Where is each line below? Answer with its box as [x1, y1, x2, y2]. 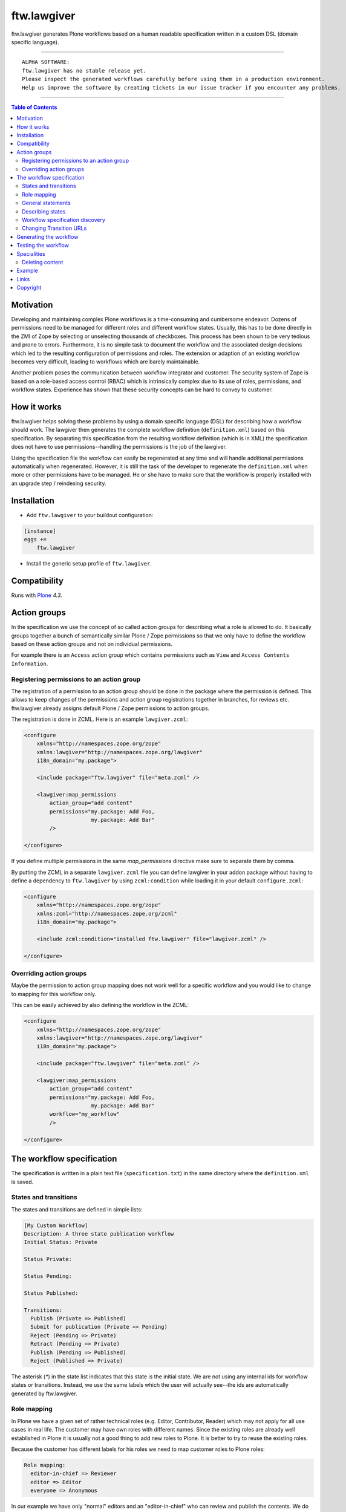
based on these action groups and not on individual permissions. [11, 640, 172, 648]
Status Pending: [24, 1272, 73, 1279]
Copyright [16, 284, 42, 292]
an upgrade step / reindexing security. [11, 480, 106, 487]
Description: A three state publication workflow [24, 1231, 174, 1237]
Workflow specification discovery [22, 216, 106, 223]
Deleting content [22, 258, 64, 266]
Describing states [22, 207, 66, 215]
